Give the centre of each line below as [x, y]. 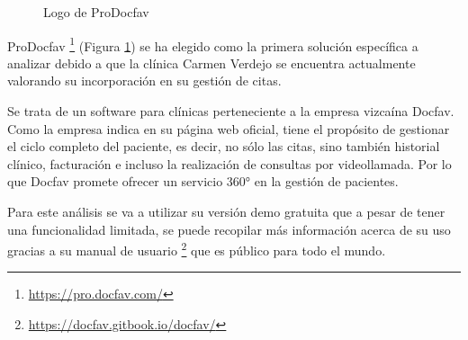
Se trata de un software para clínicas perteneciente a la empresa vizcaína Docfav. [231, 111]
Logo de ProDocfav [96, 12]
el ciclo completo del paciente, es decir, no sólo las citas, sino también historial [224, 146]
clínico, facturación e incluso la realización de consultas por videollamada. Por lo [229, 163]
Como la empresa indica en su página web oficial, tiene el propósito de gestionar [229, 128]
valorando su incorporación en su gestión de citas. [144, 81]
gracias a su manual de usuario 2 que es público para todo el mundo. [197, 249]
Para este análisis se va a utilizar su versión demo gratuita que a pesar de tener [226, 211]
